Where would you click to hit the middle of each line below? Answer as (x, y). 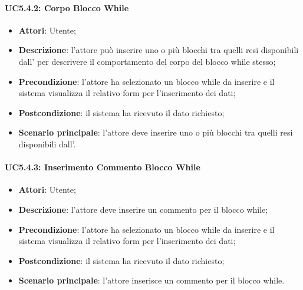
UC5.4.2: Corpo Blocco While (67, 7)
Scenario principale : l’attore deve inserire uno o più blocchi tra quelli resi (156, 132)
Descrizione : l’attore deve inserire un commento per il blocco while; (143, 209)
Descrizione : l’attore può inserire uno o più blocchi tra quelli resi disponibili (159, 50)
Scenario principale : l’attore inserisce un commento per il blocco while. (151, 280)
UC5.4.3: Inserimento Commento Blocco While (103, 167)
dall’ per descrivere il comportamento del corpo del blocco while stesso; (147, 61)
